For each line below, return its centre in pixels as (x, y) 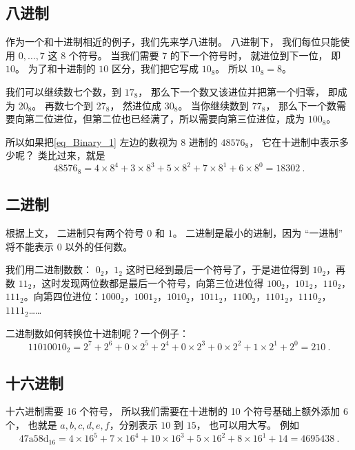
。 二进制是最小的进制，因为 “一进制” (258, 233)
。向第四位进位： (62, 296)
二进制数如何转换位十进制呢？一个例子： (97, 333)
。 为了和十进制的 (55, 68)
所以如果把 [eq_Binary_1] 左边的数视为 (92, 141)
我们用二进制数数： (49, 269)
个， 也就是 (31, 425)
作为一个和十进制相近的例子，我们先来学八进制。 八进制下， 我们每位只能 (173, 42)
